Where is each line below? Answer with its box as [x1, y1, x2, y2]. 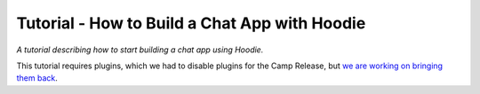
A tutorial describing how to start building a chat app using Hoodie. [16, 44, 264, 55]
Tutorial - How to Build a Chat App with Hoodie [16, 13, 366, 33]
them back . [16, 73, 58, 83]
